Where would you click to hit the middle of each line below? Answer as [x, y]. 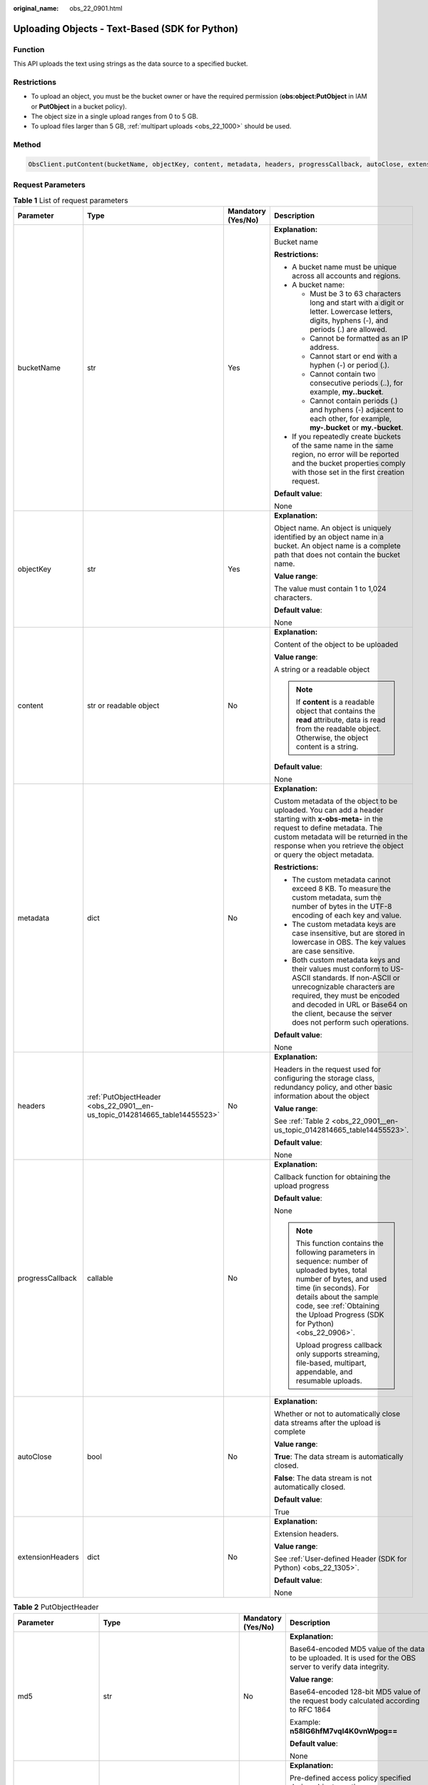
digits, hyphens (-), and [349, 321]
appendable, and [324, 1372]
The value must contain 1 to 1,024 [330, 589]
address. [324, 348]
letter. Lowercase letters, [351, 312]
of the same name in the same [342, 446]
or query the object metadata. [324, 855]
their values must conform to [340, 969]
